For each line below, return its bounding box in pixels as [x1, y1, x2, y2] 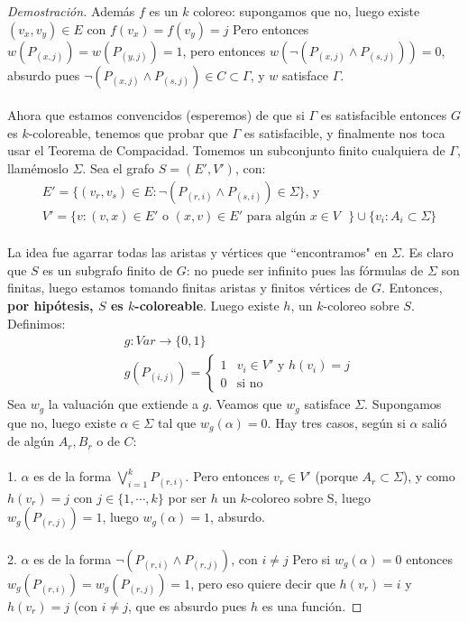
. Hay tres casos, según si [267, 413, 406, 432]
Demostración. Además [7, 2, 135, 20]
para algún [246, 209, 307, 223]
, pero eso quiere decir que [190, 573, 335, 592]
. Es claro [401, 243, 454, 262]
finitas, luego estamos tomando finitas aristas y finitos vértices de [7, 278, 368, 297]
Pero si [292, 549, 331, 568]
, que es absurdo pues [128, 596, 247, 615]
